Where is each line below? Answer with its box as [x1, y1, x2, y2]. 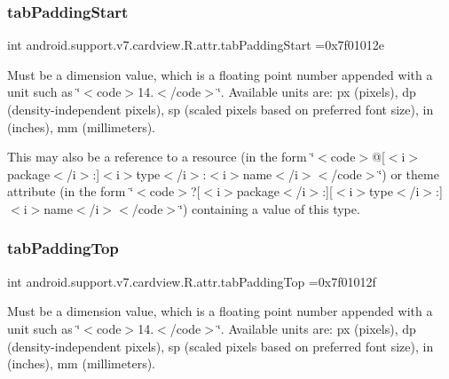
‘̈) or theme [378, 164, 439, 183]
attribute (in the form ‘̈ [7, 182, 134, 201]
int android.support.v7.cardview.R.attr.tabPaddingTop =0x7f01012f [7, 272, 376, 290]
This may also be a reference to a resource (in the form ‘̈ [7, 147, 315, 166]
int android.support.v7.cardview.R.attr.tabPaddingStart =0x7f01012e [7, 36, 385, 54]
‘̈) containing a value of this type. [179, 199, 360, 217]
